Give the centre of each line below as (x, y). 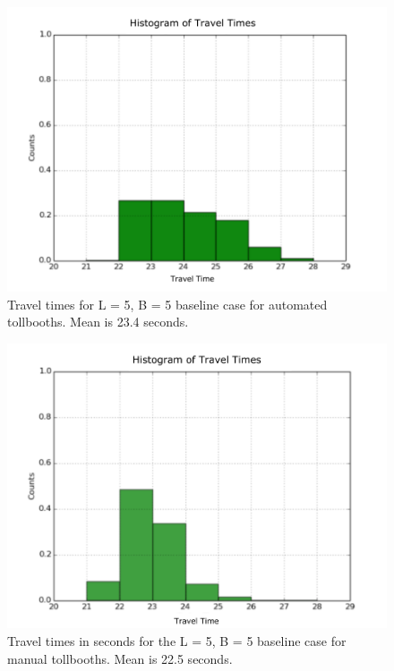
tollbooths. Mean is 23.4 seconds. (98, 322)
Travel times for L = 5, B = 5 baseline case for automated (167, 304)
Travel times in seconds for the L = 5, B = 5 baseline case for (177, 640)
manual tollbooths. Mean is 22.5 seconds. (120, 658)
